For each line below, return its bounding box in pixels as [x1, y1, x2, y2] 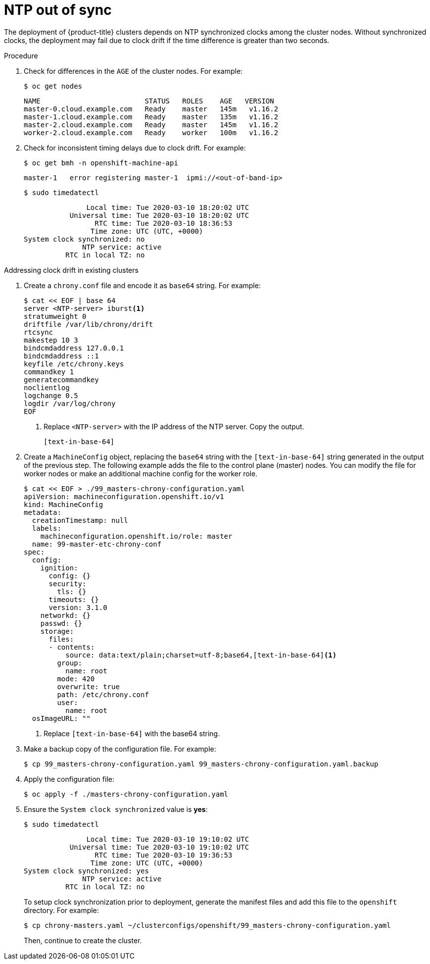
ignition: [40, 563, 78, 572]
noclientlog [24, 383, 70, 392]
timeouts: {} [48, 595, 99, 604]
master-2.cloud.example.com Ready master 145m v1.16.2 [24, 120, 279, 129]
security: [48, 579, 87, 588]
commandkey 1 [24, 367, 74, 376]
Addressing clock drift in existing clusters [4, 265, 139, 274]
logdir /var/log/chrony [24, 399, 116, 407]
